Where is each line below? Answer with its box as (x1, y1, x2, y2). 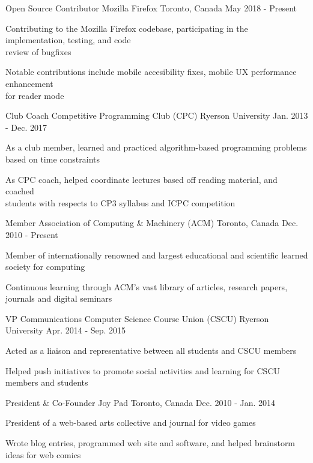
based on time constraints (5, 152, 100, 165)
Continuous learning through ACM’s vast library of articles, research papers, (5, 280, 288, 293)
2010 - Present (5, 228, 58, 240)
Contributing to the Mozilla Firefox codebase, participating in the (5, 22, 248, 34)
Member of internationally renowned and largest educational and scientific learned (5, 248, 308, 261)
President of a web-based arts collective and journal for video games (5, 416, 256, 429)
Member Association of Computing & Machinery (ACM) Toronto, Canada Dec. (5, 217, 299, 229)
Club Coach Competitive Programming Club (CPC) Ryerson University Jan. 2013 (5, 109, 308, 122)
